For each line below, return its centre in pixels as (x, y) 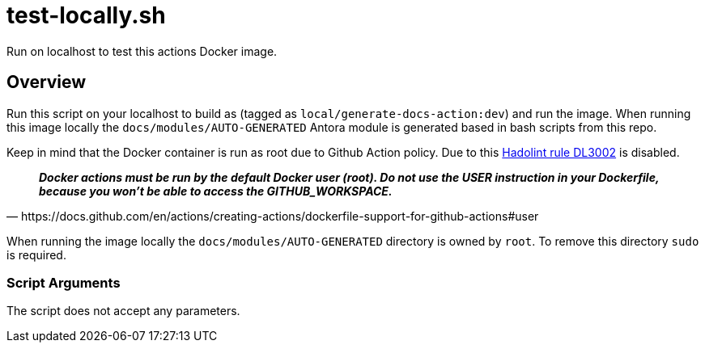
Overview (47, 82)
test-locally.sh (86, 15)
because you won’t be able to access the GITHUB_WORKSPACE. (216, 191)
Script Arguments (64, 282)
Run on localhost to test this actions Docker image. (142, 51)
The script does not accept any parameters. (123, 311)
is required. (36, 254)
